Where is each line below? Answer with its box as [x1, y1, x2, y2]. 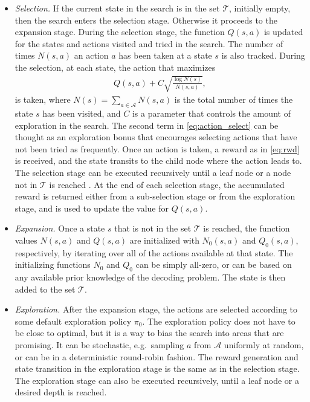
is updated [263, 25, 303, 38]
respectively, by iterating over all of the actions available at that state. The [15, 246, 293, 259]
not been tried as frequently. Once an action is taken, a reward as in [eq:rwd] [15, 142, 300, 155]
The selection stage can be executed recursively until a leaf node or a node [15, 166, 291, 178]
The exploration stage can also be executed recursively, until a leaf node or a [15, 374, 299, 386]
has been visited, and [42, 106, 121, 119]
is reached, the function [203, 222, 290, 235]
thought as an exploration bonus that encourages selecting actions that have [15, 131, 297, 143]
